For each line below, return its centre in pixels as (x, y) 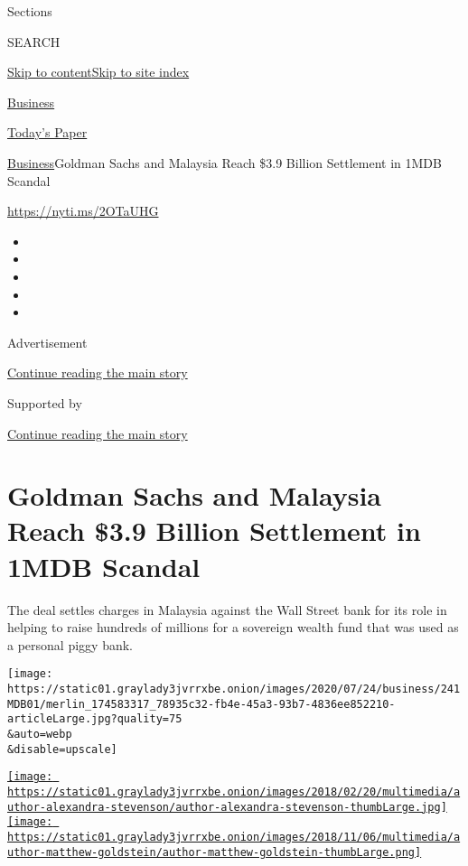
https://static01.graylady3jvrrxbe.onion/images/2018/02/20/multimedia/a (234, 792)
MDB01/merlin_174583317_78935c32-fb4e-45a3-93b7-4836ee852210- (201, 704)
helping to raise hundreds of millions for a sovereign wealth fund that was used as (233, 627)
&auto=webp (40, 734)
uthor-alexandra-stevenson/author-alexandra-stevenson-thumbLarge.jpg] (227, 807)
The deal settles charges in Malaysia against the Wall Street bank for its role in (227, 609)
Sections (30, 11)
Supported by (45, 402)
